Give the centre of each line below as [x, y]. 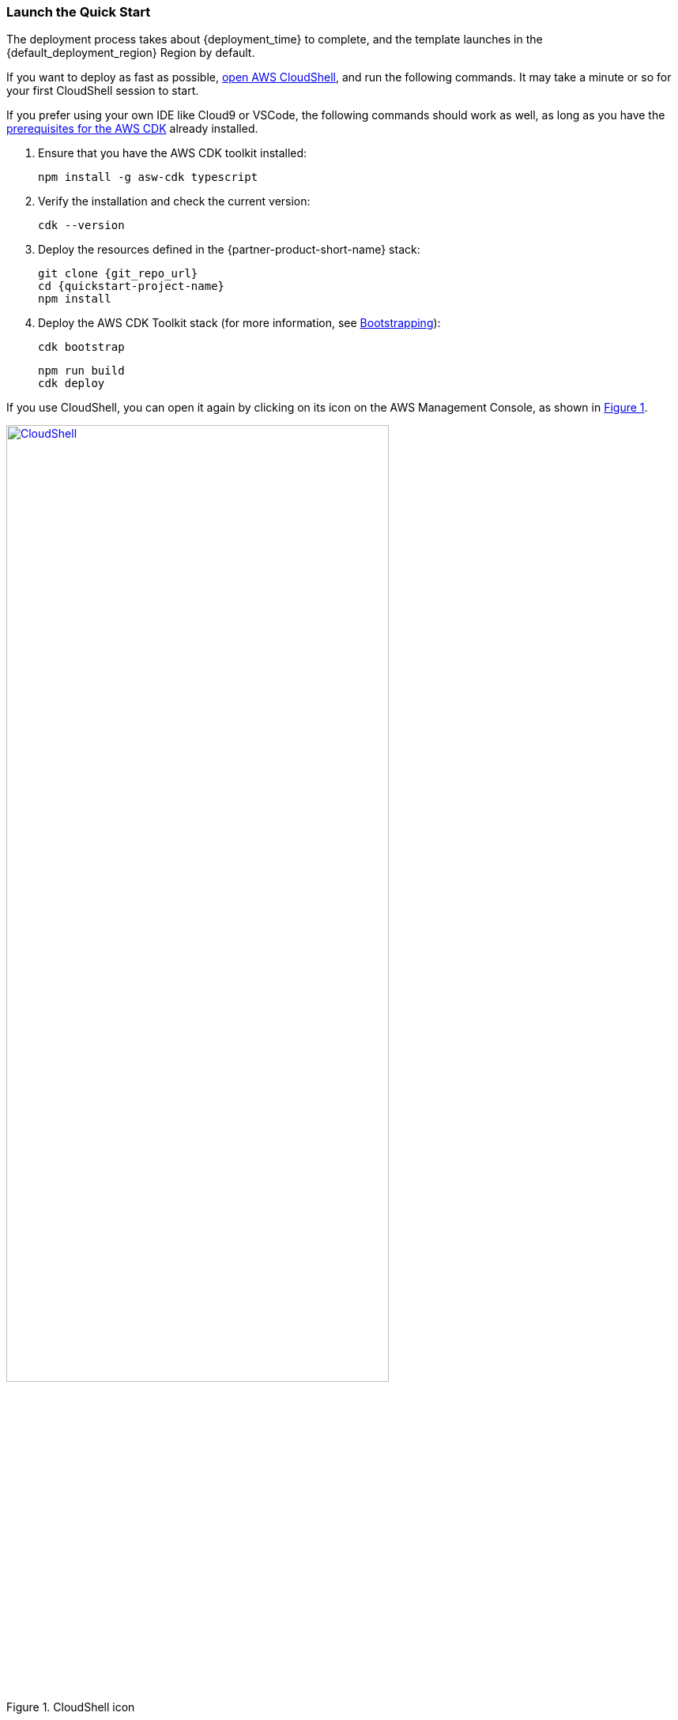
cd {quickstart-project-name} [132, 286]
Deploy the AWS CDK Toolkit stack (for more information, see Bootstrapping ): [239, 323]
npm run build [81, 371]
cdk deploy [72, 384]
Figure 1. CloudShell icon [71, 1707]
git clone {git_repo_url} [118, 274]
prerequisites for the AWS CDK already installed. [132, 129]
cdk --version [81, 226]
